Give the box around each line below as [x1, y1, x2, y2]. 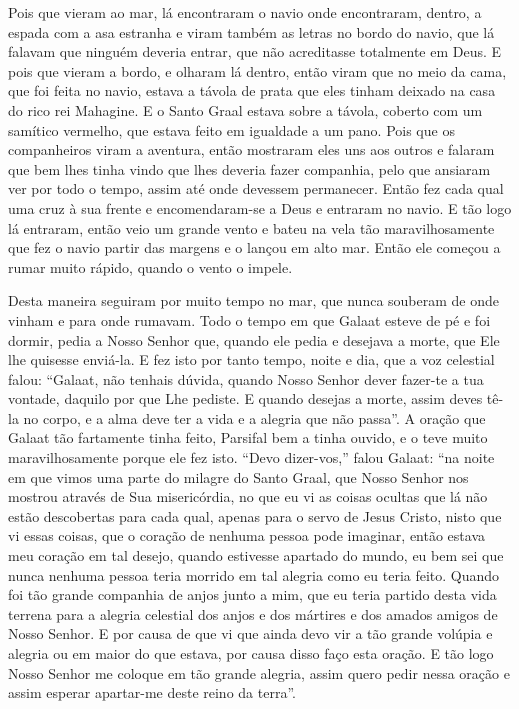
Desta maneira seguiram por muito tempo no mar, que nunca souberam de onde [8, 290, 499, 311]
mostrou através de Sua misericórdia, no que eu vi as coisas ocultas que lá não [8, 486, 488, 507]
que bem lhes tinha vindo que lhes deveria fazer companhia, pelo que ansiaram [8, 158, 491, 179]
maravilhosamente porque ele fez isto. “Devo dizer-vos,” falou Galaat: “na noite [8, 447, 495, 468]
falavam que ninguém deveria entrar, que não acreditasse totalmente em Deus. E [8, 41, 502, 62]
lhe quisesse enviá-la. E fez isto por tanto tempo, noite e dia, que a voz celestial [8, 349, 495, 370]
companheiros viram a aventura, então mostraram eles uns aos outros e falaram [8, 139, 495, 160]
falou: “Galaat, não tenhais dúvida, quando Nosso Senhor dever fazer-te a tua [8, 368, 484, 389]
